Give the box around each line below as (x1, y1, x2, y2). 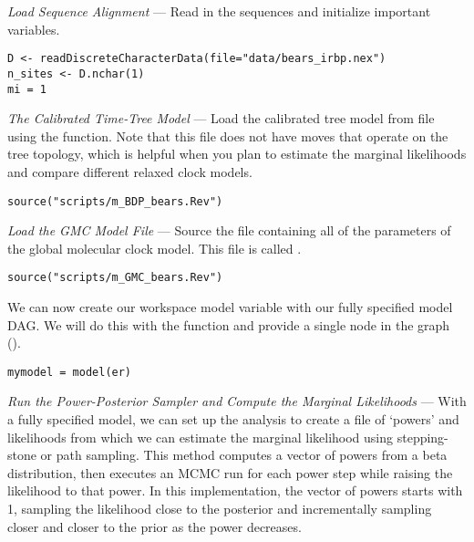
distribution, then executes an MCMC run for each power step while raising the (7, 463, 453, 482)
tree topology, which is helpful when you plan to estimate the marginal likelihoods (7, 144, 467, 163)
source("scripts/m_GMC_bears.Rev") (7, 271, 223, 285)
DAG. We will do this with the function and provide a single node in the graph (7, 315, 450, 334)
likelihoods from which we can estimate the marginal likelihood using (7, 427, 394, 446)
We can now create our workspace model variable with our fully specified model (7, 297, 453, 317)
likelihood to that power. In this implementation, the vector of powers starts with (7, 481, 463, 500)
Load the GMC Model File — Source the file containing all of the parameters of (7, 221, 451, 240)
